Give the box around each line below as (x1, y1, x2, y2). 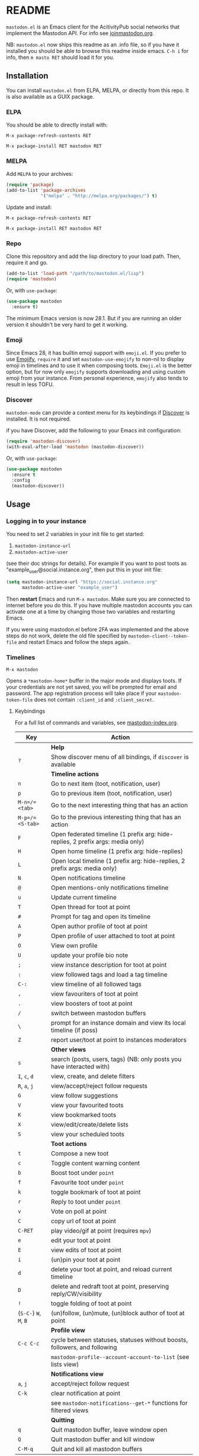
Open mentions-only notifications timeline (50, 883, 169, 892)
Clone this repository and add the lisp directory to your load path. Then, (6, 253, 181, 260)
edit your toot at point (50, 1236, 111, 1245)
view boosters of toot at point (50, 999, 133, 1007)
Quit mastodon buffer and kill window (50, 1435, 155, 1444)
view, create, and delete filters (50, 1072, 135, 1081)
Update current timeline (50, 893, 117, 902)
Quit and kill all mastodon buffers (50, 1445, 143, 1453)
